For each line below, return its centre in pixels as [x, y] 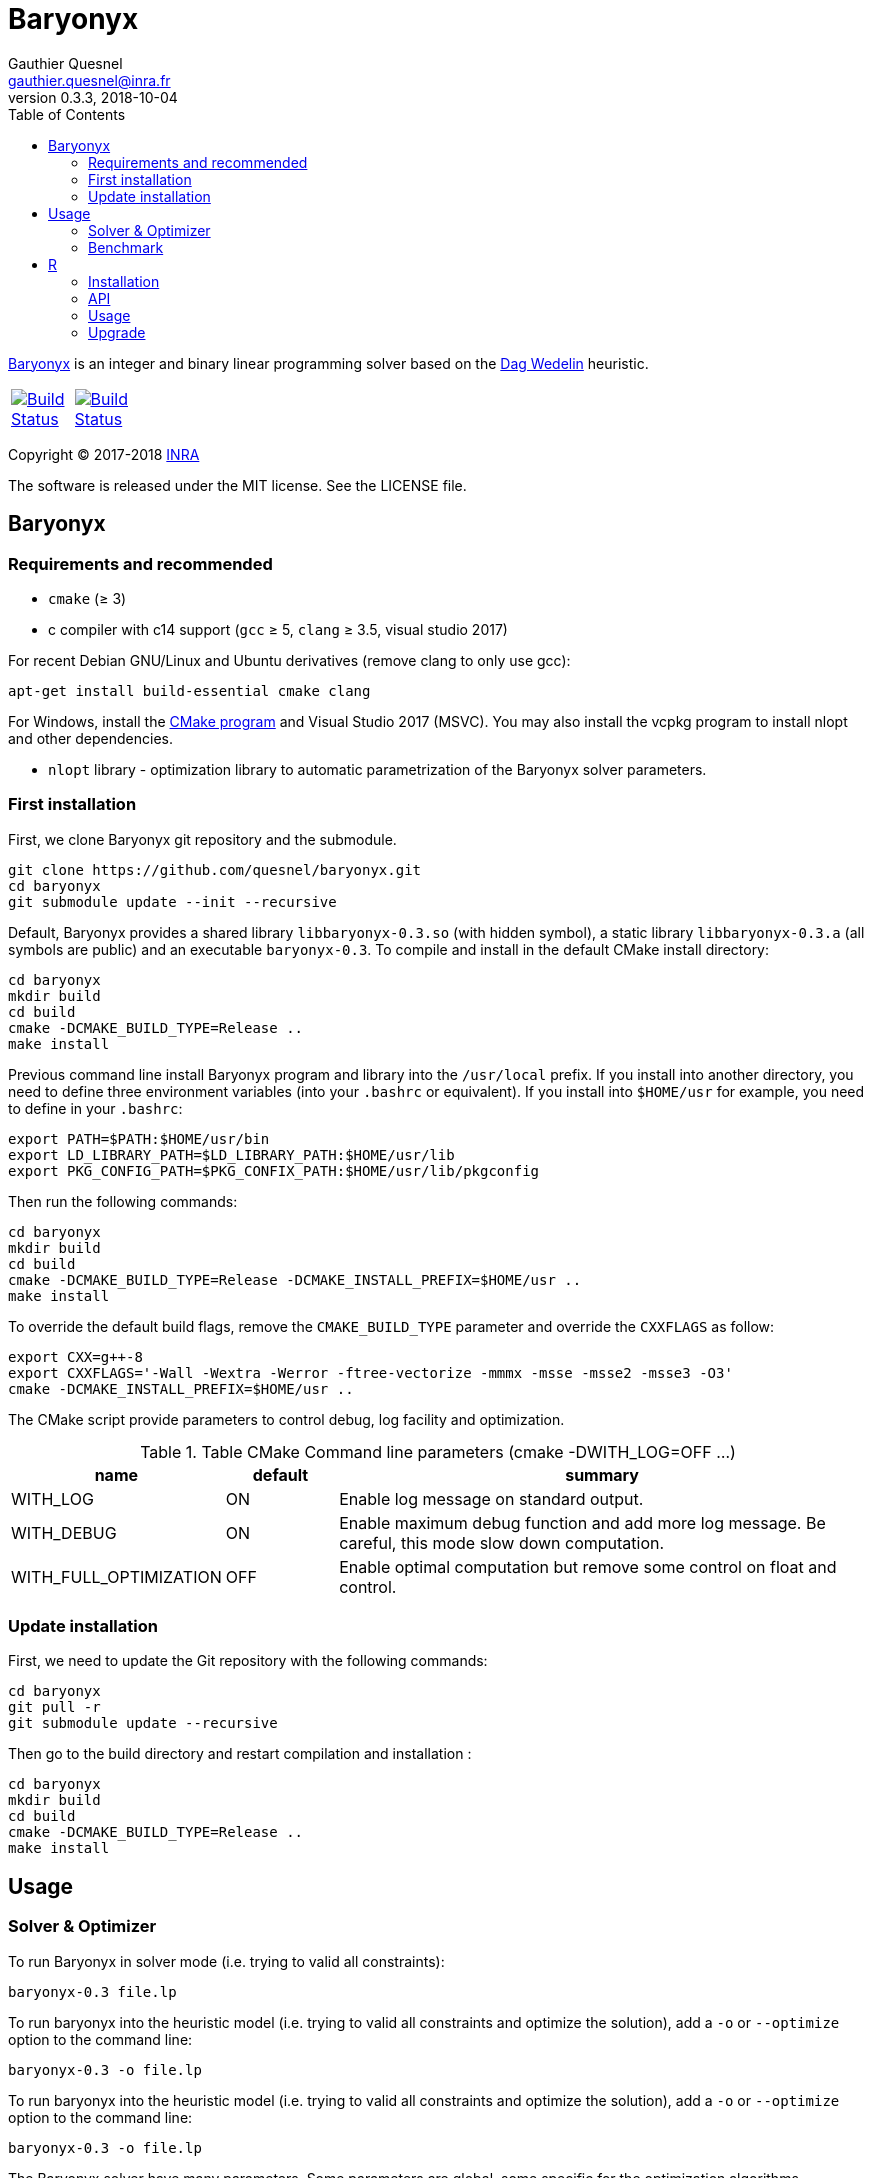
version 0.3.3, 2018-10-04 [93, 97]
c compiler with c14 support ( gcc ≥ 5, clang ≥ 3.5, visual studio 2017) [278, 629]
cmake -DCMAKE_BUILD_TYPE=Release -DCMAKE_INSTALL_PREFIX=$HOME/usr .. [295, 1279]
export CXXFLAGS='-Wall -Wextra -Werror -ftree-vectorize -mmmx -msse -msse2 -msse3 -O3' [370, 1372]
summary [602, 1474]
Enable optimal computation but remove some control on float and [588, 1566]
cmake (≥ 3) [87, 598]
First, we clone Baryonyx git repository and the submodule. [202, 839]
